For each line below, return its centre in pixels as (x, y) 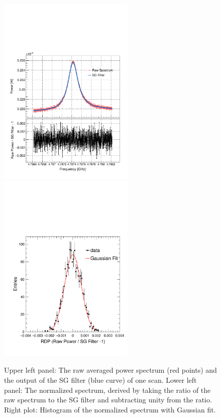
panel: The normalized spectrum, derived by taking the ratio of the (107, 390)
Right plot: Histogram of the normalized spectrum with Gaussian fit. (110, 409)
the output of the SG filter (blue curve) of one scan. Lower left (100, 380)
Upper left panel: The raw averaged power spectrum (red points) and (111, 370)
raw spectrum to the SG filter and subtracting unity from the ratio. (108, 400)
